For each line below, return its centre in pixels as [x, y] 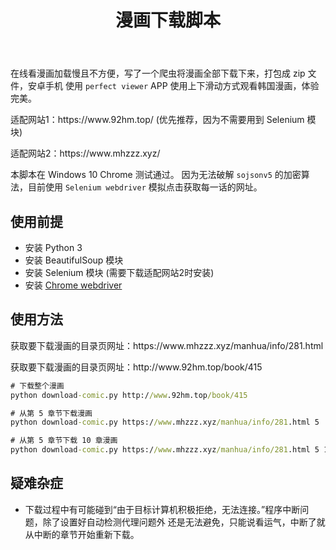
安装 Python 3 [53, 247]
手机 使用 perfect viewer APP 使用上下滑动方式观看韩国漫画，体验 [182, 86]
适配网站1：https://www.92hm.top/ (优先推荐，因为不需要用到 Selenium [157, 120]
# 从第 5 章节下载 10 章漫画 [64, 441]
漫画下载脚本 [167, 20]
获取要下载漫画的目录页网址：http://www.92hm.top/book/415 [136, 367]
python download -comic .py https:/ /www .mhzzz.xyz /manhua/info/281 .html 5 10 [171, 450]
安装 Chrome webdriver [73, 285]
